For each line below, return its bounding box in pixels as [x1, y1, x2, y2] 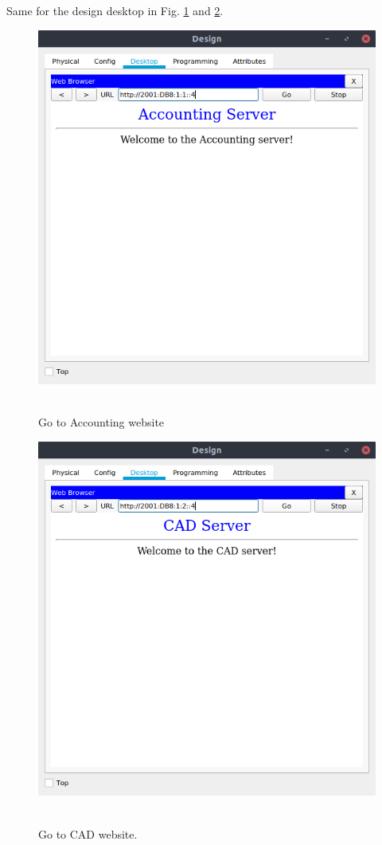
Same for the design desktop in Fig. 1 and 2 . [6, 2, 224, 18]
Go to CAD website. [38, 825, 138, 842]
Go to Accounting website [38, 414, 165, 430]
